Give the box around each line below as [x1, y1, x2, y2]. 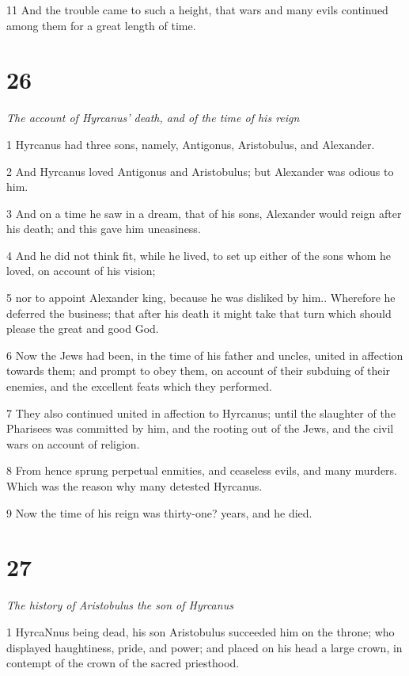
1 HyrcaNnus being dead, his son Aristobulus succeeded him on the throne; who [6, 623, 395, 640]
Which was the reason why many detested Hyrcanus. [6, 478, 263, 494]
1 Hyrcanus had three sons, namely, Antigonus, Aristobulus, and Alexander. [6, 136, 375, 152]
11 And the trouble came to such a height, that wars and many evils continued [6, 2, 388, 17]
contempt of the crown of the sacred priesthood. [6, 655, 240, 671]
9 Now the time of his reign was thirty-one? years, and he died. [6, 504, 312, 521]
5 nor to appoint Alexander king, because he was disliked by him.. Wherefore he [6, 289, 396, 306]
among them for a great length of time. [6, 17, 196, 33]
